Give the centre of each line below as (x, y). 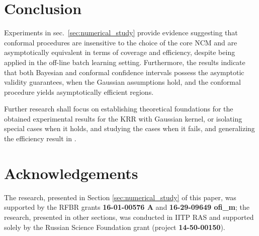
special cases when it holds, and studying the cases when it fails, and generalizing (129, 128)
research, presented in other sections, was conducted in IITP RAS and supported (129, 217)
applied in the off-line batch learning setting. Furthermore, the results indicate (125, 62)
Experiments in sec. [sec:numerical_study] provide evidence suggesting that (121, 33)
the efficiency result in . (40, 138)
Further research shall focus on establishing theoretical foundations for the (119, 109)
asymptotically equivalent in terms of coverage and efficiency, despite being (120, 52)
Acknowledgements (71, 173)
